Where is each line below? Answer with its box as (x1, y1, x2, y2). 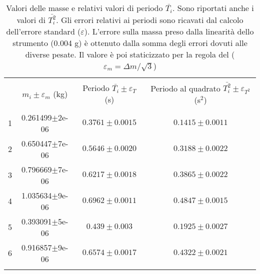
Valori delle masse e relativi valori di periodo (6, 2, 163, 13)
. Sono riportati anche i (172, 2, 254, 13)
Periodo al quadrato (150, 82, 220, 94)
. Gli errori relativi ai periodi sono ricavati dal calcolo (56, 13, 243, 25)
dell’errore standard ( (6, 25, 81, 37)
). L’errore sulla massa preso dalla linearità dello (84, 25, 254, 37)
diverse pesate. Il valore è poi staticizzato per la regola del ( (25, 48, 235, 60)
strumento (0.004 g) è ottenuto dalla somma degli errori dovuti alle (12, 36, 247, 48)
